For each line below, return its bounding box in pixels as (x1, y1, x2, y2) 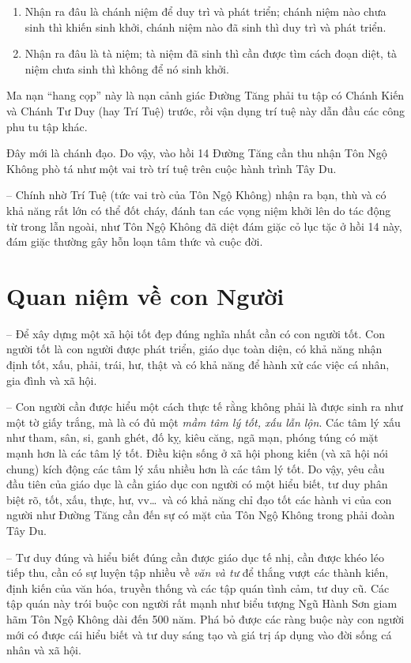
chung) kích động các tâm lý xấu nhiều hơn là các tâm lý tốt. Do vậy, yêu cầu (6, 460, 385, 477)
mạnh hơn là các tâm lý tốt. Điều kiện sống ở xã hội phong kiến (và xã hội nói (6, 445, 388, 461)
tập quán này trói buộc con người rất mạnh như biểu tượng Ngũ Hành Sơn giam (6, 595, 398, 612)
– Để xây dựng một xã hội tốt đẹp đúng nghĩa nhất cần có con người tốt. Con (6, 325, 385, 341)
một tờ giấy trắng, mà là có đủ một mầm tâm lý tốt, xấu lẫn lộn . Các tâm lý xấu (6, 413, 401, 430)
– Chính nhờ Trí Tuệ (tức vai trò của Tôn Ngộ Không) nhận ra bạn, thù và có (6, 186, 386, 203)
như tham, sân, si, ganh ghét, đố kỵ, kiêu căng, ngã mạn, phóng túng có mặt (6, 429, 379, 446)
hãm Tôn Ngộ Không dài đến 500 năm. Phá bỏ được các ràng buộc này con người (6, 610, 405, 627)
